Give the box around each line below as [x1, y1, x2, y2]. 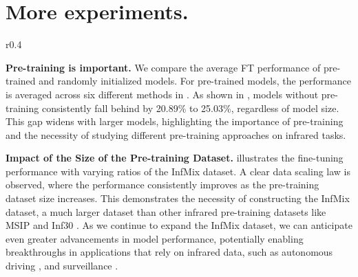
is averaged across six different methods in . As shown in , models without [6, 87, 319, 101]
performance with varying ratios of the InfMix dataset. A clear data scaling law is [6, 164, 351, 178]
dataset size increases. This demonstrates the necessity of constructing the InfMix [6, 191, 350, 206]
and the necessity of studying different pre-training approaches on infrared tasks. [6, 127, 346, 142]
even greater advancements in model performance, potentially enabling [6, 231, 304, 245]
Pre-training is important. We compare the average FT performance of [6, 60, 321, 74]
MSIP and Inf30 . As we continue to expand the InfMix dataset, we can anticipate [6, 218, 352, 232]
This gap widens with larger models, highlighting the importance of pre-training [6, 114, 344, 129]
